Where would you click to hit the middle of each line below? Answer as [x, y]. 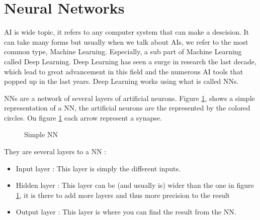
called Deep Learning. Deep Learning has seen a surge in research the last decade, [130, 61]
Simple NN [41, 134]
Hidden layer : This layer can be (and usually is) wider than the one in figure [135, 185]
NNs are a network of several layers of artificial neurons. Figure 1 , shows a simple [129, 98]
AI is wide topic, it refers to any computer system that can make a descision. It [127, 32]
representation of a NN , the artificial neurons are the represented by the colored [127, 108]
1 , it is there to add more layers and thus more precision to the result [123, 195]
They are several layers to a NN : [55, 151]
